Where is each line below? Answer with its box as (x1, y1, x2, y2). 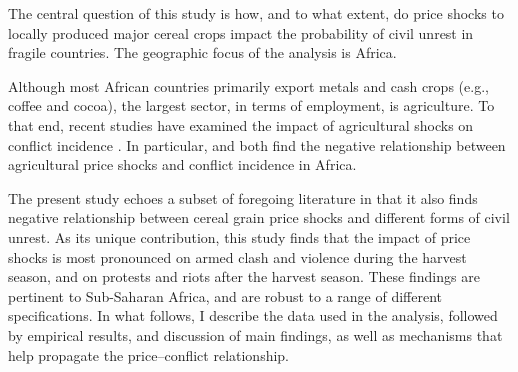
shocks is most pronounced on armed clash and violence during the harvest (8, 246, 467, 267)
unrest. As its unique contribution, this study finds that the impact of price (8, 226, 471, 247)
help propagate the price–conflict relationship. (8, 344, 290, 365)
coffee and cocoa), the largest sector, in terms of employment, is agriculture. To (8, 95, 495, 116)
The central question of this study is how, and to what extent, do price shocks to (8, 3, 504, 23)
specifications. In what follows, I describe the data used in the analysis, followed (8, 305, 498, 326)
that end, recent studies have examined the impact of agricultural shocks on (8, 114, 474, 135)
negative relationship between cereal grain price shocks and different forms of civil (8, 207, 510, 228)
